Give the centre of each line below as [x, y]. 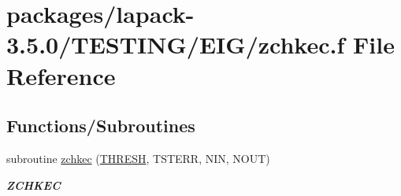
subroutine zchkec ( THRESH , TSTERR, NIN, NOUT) [138, 158]
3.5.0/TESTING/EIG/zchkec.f [176, 44]
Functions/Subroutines [101, 126]
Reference [61, 75]
